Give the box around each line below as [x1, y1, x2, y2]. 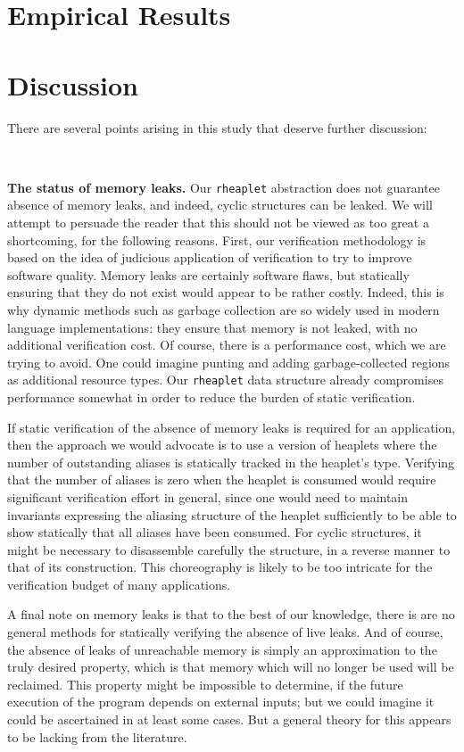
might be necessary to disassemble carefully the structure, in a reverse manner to [7, 540, 451, 558]
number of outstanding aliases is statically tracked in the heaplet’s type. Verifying [7, 452, 455, 471]
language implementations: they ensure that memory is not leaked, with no [7, 318, 418, 336]
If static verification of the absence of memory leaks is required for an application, [7, 417, 456, 436]
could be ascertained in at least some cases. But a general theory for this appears [7, 710, 452, 729]
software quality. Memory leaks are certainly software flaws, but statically [7, 265, 410, 284]
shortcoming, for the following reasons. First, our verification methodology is [7, 230, 427, 249]
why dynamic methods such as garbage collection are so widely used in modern [7, 300, 440, 318]
